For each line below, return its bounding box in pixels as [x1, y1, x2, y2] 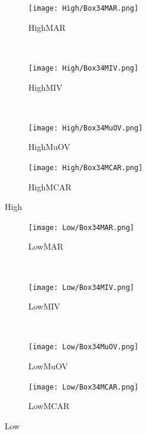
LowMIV [28, 300, 60, 312]
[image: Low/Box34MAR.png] [28, 223, 134, 232]
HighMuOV [28, 141, 70, 153]
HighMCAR [28, 180, 72, 193]
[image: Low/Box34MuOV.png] [28, 343, 139, 352]
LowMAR [28, 240, 64, 253]
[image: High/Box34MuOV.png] [28, 123, 143, 132]
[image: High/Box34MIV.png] [28, 63, 139, 72]
